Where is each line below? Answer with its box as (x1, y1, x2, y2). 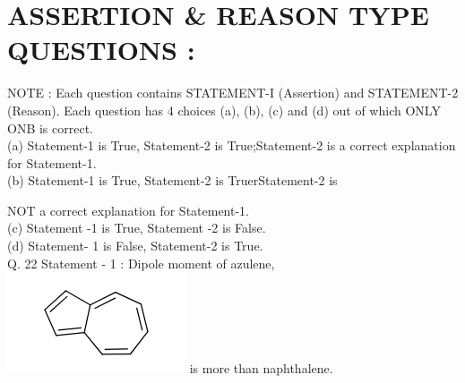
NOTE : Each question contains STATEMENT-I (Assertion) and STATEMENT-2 (7, 83, 459, 102)
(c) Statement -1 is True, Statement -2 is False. (7, 218, 266, 237)
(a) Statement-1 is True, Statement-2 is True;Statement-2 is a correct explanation (7, 136, 456, 155)
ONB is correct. (7, 118, 93, 137)
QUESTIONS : (7, 31, 195, 68)
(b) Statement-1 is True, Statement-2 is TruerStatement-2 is (7, 171, 338, 190)
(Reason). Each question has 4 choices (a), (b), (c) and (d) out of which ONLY (7, 100, 441, 119)
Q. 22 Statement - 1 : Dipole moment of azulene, (7, 253, 275, 272)
